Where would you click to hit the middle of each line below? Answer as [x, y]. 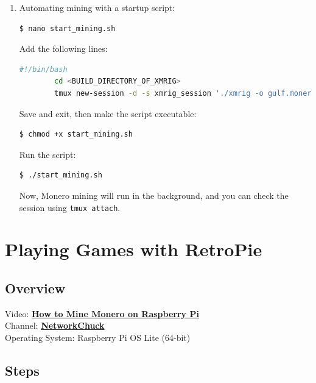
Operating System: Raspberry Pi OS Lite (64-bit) [98, 337]
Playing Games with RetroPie [134, 249]
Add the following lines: [63, 48]
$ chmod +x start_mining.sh [76, 134]
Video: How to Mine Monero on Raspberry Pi [102, 313]
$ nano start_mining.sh [67, 28]
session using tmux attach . [70, 207]
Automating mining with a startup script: [97, 7]
